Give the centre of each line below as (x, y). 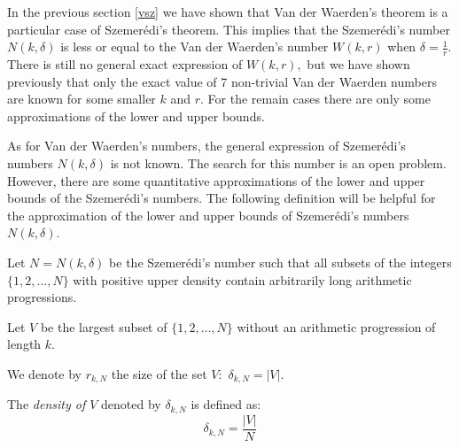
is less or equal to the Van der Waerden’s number (194, 46)
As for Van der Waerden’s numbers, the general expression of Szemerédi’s (206, 146)
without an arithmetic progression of (336, 326)
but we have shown (358, 64)
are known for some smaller (82, 99)
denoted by (131, 404)
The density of (47, 404)
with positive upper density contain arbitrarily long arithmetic (242, 279)
